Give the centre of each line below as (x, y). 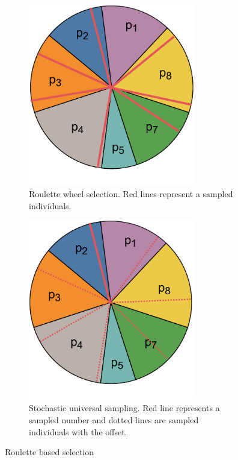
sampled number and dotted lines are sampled (114, 419)
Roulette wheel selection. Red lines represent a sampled (131, 193)
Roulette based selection (50, 452)
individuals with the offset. (78, 431)
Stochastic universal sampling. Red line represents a (124, 408)
